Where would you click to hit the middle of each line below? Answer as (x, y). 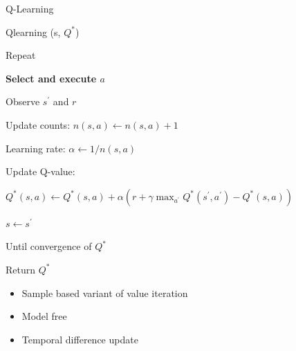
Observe (23, 101)
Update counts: (38, 124)
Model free (44, 316)
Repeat (21, 55)
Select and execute (51, 78)
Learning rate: (36, 148)
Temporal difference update (80, 339)
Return (21, 269)
